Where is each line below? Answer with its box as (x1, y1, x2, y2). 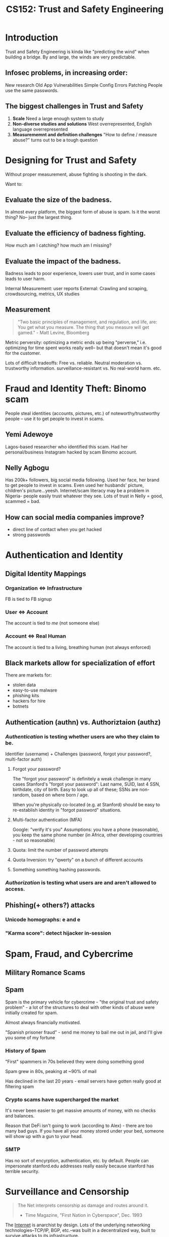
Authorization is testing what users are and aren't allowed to (5, 879, 156, 886)
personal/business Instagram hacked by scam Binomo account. (5, 449, 138, 455)
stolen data (12, 682, 36, 688)
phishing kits (12, 693, 39, 699)
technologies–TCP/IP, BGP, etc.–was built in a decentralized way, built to (5, 1227, 156, 1233)
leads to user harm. (5, 275, 46, 282)
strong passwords (12, 532, 50, 538)
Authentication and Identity (5, 549, 124, 561)
